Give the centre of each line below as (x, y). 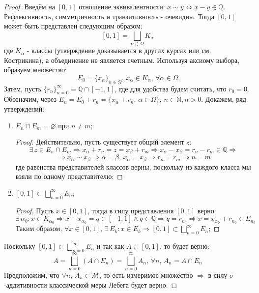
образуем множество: (35, 70)
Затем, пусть (23, 88)
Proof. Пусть (35, 210)
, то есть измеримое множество (146, 275)
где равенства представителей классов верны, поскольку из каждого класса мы (133, 166)
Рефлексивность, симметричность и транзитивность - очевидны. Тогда (109, 16)
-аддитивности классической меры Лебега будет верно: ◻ (91, 284)
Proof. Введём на (30, 6)
